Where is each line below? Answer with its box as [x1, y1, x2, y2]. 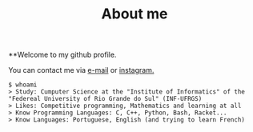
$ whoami [8, 81, 38, 89]
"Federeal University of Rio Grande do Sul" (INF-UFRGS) [8, 95, 203, 103]
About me [101, 5, 168, 23]
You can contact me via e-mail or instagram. [8, 66, 155, 75]
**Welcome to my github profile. [8, 50, 117, 60]
